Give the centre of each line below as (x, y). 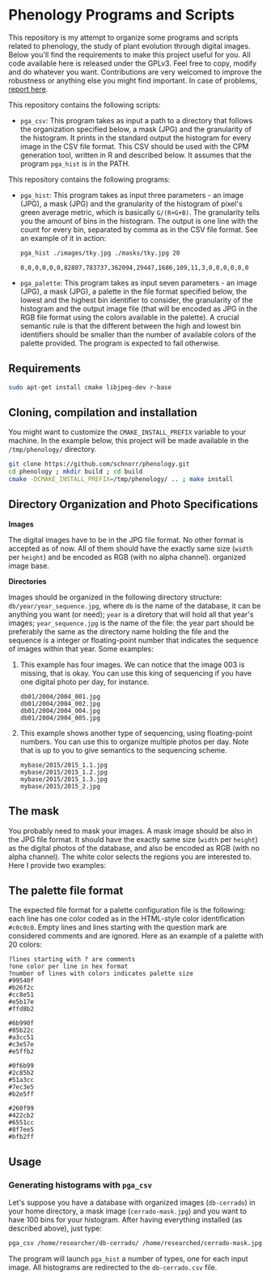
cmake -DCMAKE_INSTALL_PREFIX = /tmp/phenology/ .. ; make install (121, 479)
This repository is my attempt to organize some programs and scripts (123, 37)
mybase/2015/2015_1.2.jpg (64, 772)
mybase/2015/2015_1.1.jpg (64, 765)
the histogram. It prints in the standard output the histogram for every (135, 137)
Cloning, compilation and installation (103, 412)
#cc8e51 (21, 995)
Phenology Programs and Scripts (121, 15)
